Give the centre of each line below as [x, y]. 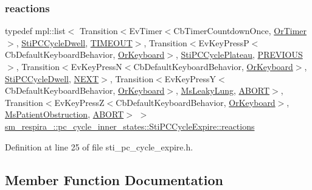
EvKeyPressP [224, 42]
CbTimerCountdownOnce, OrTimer [240, 31]
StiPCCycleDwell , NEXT [52, 78]
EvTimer [146, 31]
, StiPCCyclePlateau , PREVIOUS [239, 55]
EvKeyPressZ [79, 102]
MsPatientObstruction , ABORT [64, 114]
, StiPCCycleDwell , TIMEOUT [74, 42]
